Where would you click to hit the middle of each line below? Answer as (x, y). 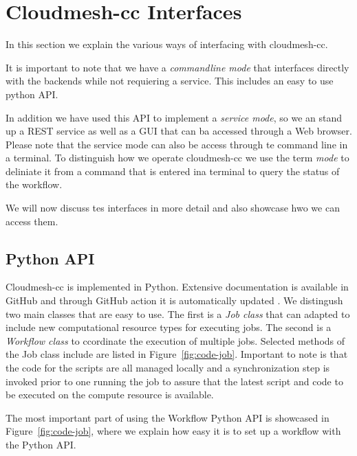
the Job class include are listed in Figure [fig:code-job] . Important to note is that (177, 354)
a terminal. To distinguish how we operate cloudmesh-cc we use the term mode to (177, 158)
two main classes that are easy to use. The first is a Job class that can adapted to (178, 313)
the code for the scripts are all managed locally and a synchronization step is (168, 368)
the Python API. (41, 444)
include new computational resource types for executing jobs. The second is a (169, 327)
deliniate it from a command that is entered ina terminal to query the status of (173, 171)
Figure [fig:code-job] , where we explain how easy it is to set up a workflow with (173, 431)
